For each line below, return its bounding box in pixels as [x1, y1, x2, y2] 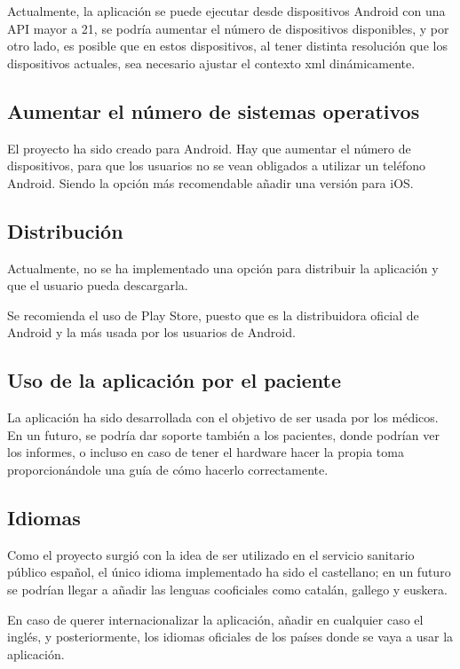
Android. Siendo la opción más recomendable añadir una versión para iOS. [7, 173, 414, 192]
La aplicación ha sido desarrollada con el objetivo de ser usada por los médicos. [7, 408, 439, 427]
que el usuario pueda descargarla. [7, 276, 188, 295]
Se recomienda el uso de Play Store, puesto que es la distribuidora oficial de [7, 305, 419, 324]
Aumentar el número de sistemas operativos [7, 97, 420, 124]
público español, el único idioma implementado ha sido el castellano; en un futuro [7, 563, 451, 581]
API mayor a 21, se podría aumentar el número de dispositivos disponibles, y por [7, 19, 449, 37]
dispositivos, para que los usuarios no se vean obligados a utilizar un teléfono [7, 156, 425, 175]
